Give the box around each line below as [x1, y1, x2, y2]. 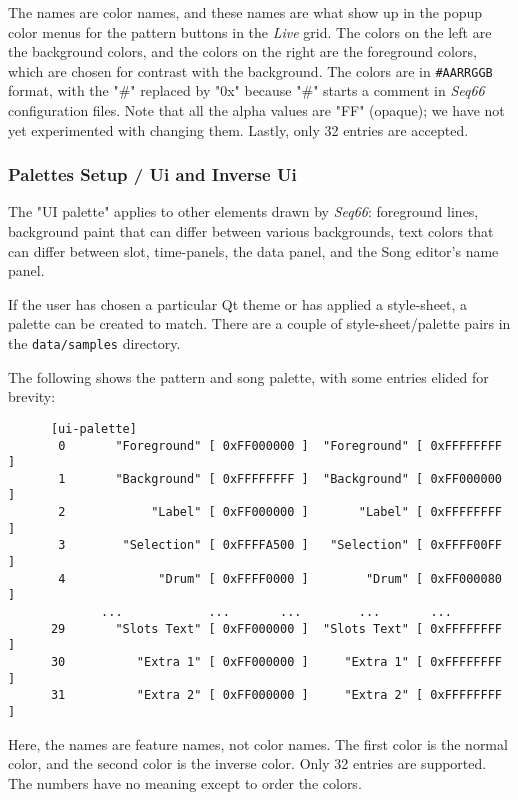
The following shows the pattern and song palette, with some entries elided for [8, 366, 489, 387]
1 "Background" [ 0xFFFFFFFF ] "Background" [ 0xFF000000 [58, 471, 502, 486]
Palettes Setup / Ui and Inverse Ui [8, 162, 297, 187]
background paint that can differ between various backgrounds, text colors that [8, 221, 494, 242]
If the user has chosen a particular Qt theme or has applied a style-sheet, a [8, 293, 468, 314]
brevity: [8, 386, 56, 407]
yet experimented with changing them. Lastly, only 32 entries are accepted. [8, 119, 469, 140]
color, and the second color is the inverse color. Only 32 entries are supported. [8, 753, 487, 774]
